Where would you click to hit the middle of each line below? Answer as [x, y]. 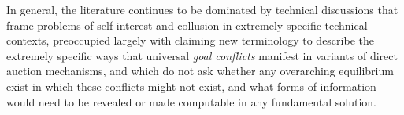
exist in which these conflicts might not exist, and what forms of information [191, 86]
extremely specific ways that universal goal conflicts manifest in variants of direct [202, 55]
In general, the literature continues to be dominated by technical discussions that [202, 9]
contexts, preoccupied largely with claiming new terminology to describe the [190, 40]
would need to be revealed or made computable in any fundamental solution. [191, 101]
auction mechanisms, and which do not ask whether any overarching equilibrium [200, 71]
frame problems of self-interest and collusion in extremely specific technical [187, 25]
